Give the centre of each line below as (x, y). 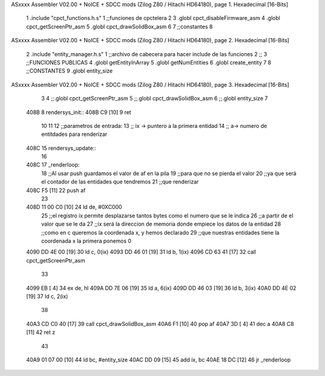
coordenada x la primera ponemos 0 (86, 241)
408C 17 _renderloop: (53, 165)
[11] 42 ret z (41, 333)
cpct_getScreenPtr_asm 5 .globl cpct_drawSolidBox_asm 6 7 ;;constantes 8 (119, 27)
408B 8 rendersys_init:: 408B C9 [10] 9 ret (79, 112)
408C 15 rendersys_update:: (61, 148)
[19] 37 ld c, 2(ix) (47, 296)
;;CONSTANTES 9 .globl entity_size (70, 71)
